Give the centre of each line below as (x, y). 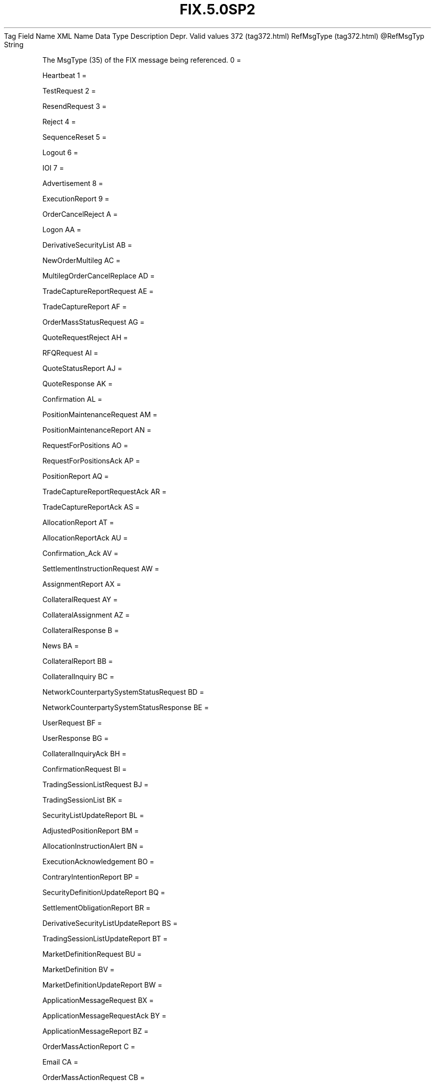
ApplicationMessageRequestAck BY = (104, 1015)
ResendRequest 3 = (74, 106)
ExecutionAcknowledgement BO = (98, 861)
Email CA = (60, 1062)
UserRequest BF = (72, 722)
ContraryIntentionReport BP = (91, 877)
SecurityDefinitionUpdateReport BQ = (104, 892)
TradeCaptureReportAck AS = (91, 507)
